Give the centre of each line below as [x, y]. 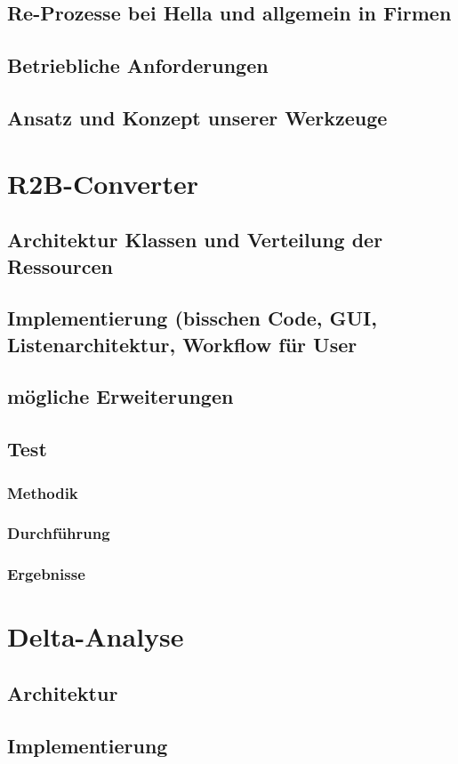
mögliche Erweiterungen [121, 396]
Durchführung [59, 533]
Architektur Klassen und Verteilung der [195, 240]
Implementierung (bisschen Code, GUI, [192, 318]
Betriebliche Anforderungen [138, 65]
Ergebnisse [46, 574]
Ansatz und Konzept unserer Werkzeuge [197, 117]
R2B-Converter [103, 183]
